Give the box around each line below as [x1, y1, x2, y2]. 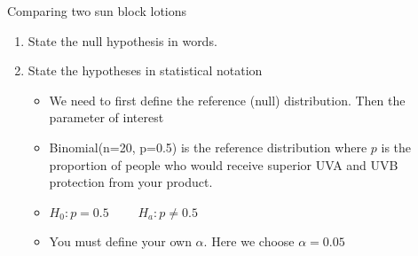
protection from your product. [49, 173, 213, 191]
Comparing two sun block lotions [7, 2, 187, 19]
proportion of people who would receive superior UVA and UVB [49, 155, 398, 174]
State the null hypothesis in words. [28, 31, 217, 50]
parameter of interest [49, 108, 164, 127]
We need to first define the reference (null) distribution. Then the [49, 90, 406, 109]
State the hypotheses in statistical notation [28, 61, 263, 80]
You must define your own [49, 232, 192, 251]
